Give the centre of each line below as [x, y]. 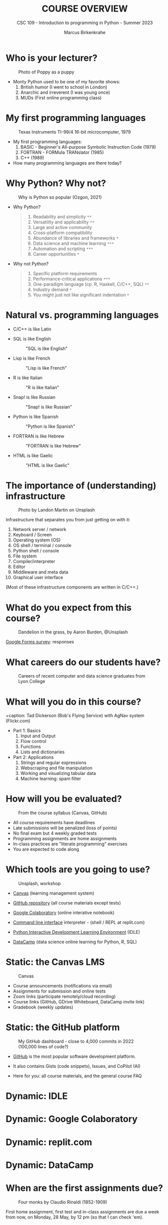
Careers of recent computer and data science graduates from [82, 676]
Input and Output [38, 736]
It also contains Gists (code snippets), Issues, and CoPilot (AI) [77, 1066]
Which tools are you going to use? [78, 870]
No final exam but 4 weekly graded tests [55, 833]
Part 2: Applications [33, 757]
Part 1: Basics [27, 731]
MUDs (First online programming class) [61, 97]
